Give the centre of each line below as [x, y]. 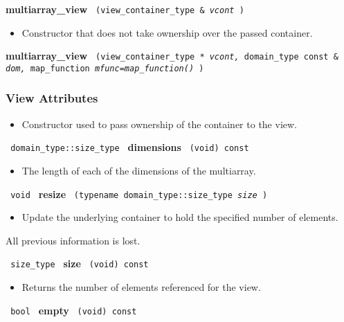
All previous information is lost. [73, 240]
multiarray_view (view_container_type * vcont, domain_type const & [172, 56]
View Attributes [52, 98]
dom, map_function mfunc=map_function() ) [105, 68]
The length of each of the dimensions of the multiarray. [139, 171]
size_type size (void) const [80, 263]
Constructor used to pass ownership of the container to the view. [159, 124]
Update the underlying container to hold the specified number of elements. [180, 217]
